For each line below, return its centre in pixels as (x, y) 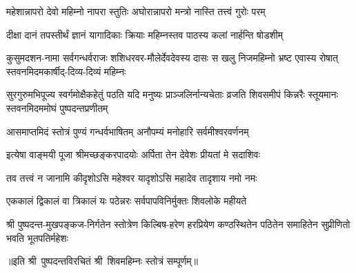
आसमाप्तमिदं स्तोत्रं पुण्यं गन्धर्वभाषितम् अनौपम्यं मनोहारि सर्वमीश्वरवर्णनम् (128, 131)
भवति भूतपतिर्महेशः (37, 237)
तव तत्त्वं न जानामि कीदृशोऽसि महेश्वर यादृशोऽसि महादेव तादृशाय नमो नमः (132, 177)
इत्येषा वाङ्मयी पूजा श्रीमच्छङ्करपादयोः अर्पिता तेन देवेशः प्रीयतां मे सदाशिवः (133, 154)
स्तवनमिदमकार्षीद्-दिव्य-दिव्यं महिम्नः (66, 71)
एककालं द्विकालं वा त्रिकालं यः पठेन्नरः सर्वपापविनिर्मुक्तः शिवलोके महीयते (127, 201)
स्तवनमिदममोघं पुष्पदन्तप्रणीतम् (57, 107)
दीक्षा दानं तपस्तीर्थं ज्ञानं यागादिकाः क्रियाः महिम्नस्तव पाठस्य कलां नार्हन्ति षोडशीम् (145, 34)
